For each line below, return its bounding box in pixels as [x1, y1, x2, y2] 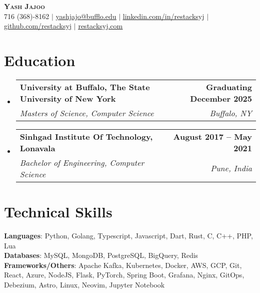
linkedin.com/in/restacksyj [122, 11, 204, 21]
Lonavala [19, 142, 55, 154]
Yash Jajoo [4, 1, 45, 11]
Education [4, 50, 75, 70]
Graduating [205, 81, 252, 93]
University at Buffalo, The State [19, 81, 150, 93]
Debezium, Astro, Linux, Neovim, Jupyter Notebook [4, 279, 165, 289]
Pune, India [210, 162, 252, 174]
